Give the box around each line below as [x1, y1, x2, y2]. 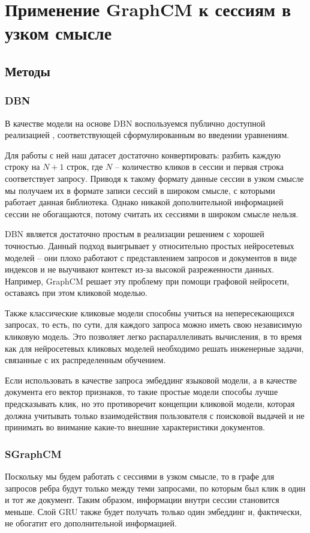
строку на [5, 160, 40, 173]
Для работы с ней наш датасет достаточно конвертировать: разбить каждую [5, 148, 281, 161]
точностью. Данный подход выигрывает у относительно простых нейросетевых [5, 239, 294, 251]
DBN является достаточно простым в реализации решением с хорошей [5, 227, 264, 240]
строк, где [67, 160, 103, 173]
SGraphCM [5, 446, 62, 461]
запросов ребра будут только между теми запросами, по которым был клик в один [5, 481, 306, 494]
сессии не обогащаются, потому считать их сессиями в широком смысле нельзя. [5, 207, 299, 220]
